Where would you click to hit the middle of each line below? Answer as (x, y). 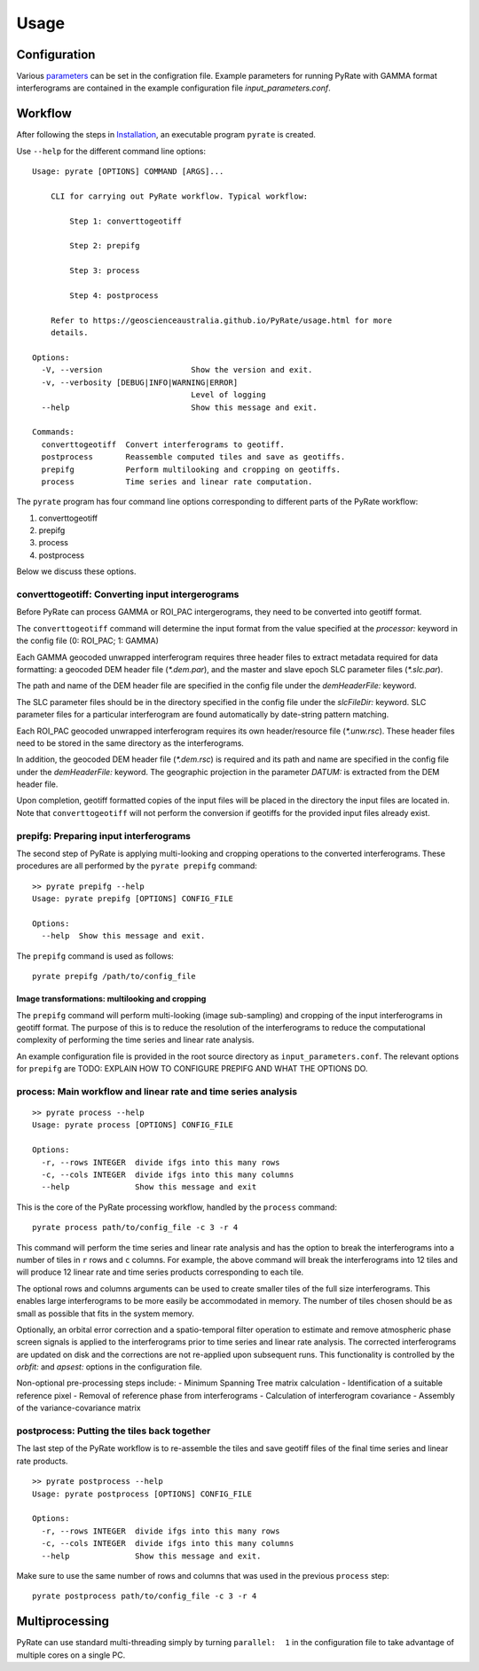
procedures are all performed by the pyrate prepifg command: (137, 866)
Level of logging (228, 395)
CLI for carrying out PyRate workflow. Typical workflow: (179, 196)
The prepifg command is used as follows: (95, 956)
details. (69, 333)
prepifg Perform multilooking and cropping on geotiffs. (191, 469)
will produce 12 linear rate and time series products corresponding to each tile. (160, 1272)
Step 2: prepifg (105, 246)
